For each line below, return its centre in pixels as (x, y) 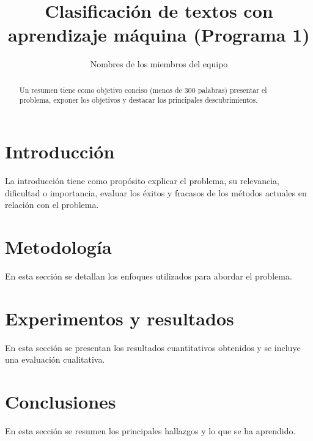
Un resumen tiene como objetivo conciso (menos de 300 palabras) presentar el (143, 90)
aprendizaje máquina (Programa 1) (159, 35)
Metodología (58, 246)
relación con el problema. (52, 205)
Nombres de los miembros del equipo (159, 64)
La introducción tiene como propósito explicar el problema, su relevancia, (142, 180)
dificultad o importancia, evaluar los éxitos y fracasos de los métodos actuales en (156, 192)
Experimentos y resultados (120, 318)
